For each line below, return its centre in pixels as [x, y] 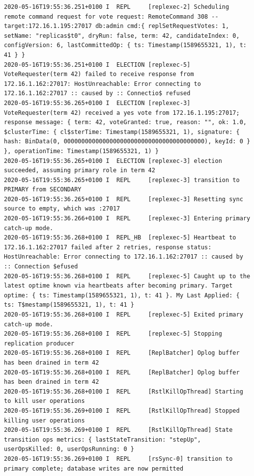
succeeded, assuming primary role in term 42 [80, 171]
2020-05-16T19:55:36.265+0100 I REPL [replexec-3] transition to [122, 180]
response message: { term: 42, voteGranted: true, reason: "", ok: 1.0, [125, 122]
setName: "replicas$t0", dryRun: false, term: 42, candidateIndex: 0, [122, 36]
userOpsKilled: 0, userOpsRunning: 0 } [69, 449]
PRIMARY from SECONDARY [43, 190]
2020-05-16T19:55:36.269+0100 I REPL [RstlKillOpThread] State [118, 430]
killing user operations [44, 420]
